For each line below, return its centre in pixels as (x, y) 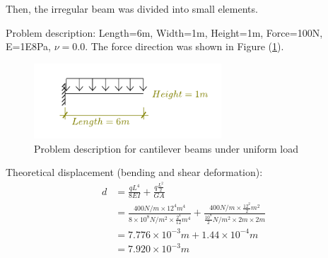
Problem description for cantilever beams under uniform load (166, 148)
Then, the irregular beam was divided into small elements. (132, 8)
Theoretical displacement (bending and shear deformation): (134, 172)
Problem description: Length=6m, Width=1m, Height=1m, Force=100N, (164, 32)
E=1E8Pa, (28, 46)
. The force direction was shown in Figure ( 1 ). (184, 46)
